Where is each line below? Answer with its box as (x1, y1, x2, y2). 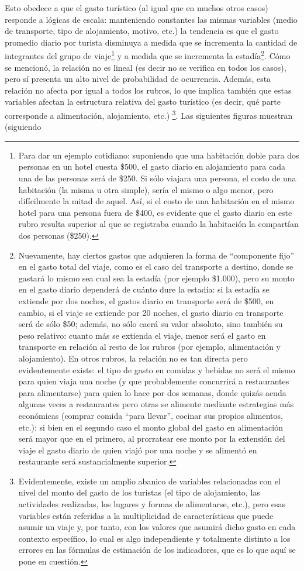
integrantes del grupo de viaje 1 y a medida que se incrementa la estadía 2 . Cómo (5, 48, 291, 62)
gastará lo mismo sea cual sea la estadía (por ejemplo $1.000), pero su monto (18, 271, 295, 284)
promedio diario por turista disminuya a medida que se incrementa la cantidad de (5, 36, 298, 48)
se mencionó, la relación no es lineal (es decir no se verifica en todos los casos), (5, 61, 286, 73)
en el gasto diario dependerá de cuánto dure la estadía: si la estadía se (18, 283, 270, 295)
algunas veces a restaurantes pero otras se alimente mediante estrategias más (18, 398, 294, 410)
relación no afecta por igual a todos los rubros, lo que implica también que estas (5, 84, 292, 96)
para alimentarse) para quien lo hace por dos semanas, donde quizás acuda (18, 386, 286, 398)
